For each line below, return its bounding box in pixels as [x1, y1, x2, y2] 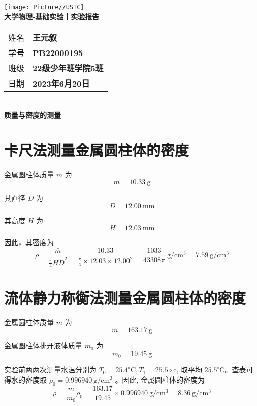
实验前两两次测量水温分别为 [4, 364, 97, 375]
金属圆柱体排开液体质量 [4, 340, 82, 351]
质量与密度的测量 [4, 109, 61, 120]
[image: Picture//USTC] [4, 4, 84, 11]
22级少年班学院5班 [33, 62, 104, 74]
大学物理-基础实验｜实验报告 [4, 11, 100, 21]
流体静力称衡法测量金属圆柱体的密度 [4, 287, 246, 308]
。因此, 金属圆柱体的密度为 [115, 374, 205, 385]
